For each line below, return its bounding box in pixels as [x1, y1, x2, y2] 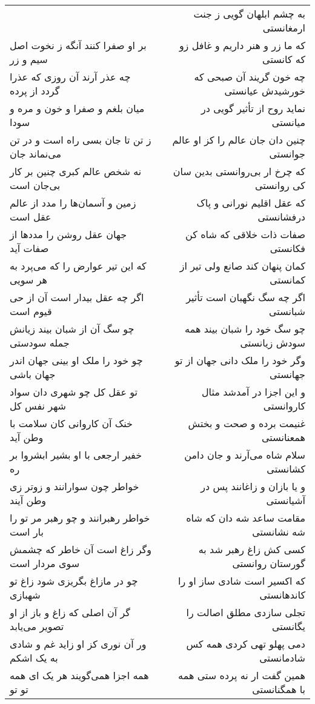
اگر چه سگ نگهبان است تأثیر [186, 290, 305, 304]
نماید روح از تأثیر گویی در [201, 101, 305, 115]
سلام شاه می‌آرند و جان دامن [184, 448, 305, 462]
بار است [10, 525, 44, 539]
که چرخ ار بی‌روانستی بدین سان [173, 164, 305, 178]
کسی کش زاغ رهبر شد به [198, 542, 305, 556]
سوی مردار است [10, 556, 80, 570]
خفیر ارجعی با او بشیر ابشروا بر [10, 448, 142, 462]
